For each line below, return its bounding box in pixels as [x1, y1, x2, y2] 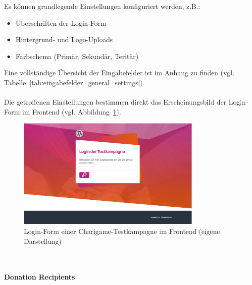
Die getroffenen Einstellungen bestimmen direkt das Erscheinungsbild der [4, 97, 227, 107]
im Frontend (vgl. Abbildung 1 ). [22, 106, 121, 116]
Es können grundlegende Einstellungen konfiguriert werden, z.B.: [4, 1, 201, 11]
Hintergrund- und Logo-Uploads [15, 34, 113, 45]
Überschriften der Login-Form [15, 17, 106, 28]
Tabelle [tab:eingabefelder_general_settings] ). [4, 77, 145, 87]
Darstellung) [24, 235, 62, 246]
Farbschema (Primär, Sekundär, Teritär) [15, 51, 139, 61]
